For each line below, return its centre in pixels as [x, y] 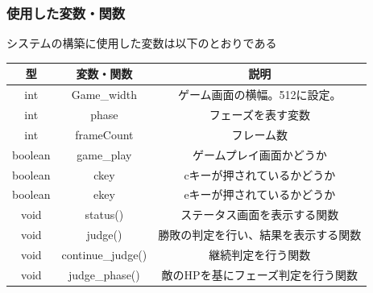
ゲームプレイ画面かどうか [259, 154]
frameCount [104, 134]
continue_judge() [104, 254]
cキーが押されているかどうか [260, 174]
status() [104, 215]
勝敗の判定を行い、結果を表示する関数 [260, 235]
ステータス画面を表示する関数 [260, 215]
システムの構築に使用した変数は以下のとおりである [142, 43]
